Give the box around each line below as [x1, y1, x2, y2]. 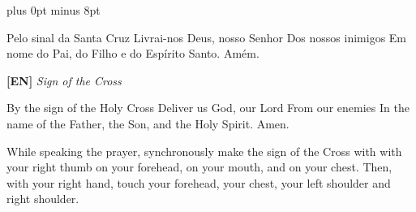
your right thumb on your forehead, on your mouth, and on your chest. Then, [6, 158, 392, 175]
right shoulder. [6, 190, 79, 207]
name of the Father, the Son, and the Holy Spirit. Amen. [6, 115, 289, 132]
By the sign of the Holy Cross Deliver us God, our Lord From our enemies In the [6, 99, 410, 116]
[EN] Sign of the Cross [6, 71, 122, 89]
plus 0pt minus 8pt [6, 2, 101, 18]
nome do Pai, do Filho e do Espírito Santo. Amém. [6, 45, 259, 62]
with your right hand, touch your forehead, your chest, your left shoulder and [6, 174, 391, 191]
